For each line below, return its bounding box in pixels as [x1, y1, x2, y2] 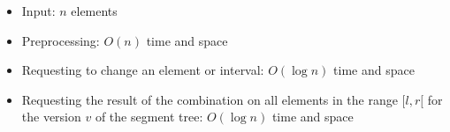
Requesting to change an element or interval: [21, 61, 264, 79]
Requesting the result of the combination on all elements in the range [21, 90, 398, 108]
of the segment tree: [95, 107, 203, 126]
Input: [21, 2, 56, 19]
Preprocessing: [21, 31, 100, 49]
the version [21, 107, 81, 126]
